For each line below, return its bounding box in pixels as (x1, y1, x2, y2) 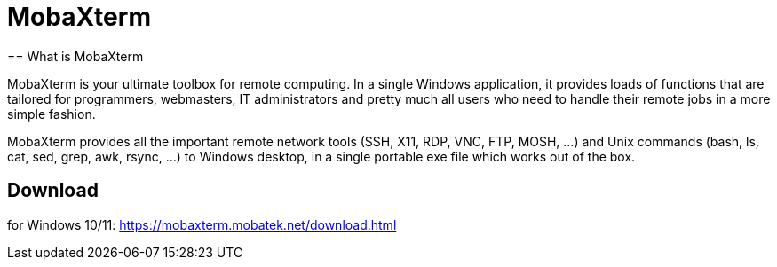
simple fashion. (7, 106, 96, 122)
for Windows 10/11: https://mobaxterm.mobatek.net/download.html (7, 216, 397, 232)
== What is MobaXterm (7, 48, 144, 64)
